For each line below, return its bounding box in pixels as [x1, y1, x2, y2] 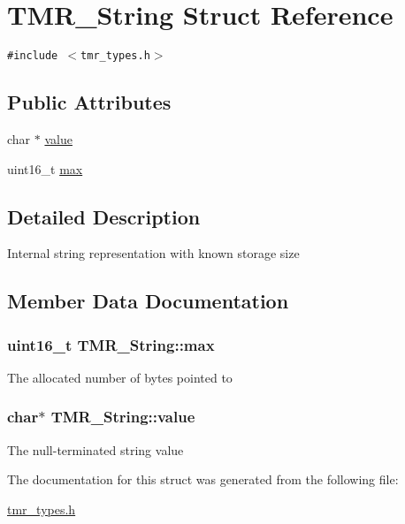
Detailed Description [7, 202, 201, 230]
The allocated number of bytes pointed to [7, 368, 233, 386]
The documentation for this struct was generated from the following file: [7, 470, 399, 489]
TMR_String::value [50, 406, 195, 428]
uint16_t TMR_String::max [7, 333, 215, 355]
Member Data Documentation [7, 287, 289, 315]
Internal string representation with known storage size [7, 244, 300, 262]
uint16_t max [7, 159, 83, 178]
